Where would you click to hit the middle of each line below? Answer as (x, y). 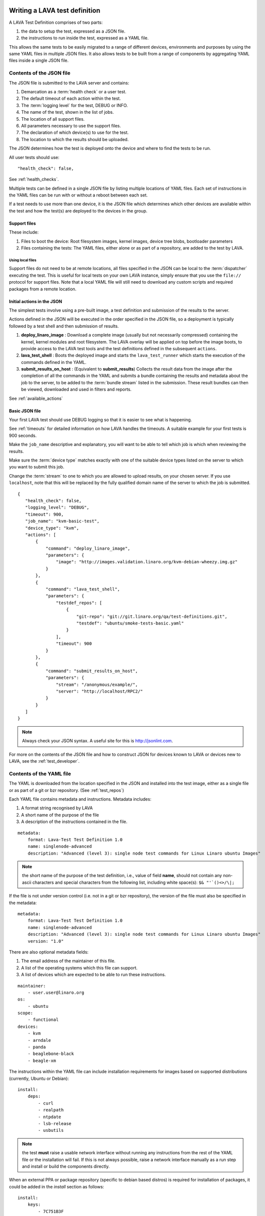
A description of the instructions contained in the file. (74, 822)
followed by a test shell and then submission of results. (64, 326)
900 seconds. (23, 435)
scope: (25, 1013)
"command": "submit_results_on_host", (92, 671)
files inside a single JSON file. (39, 60)
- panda (37, 1047)
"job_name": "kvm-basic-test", (62, 521)
